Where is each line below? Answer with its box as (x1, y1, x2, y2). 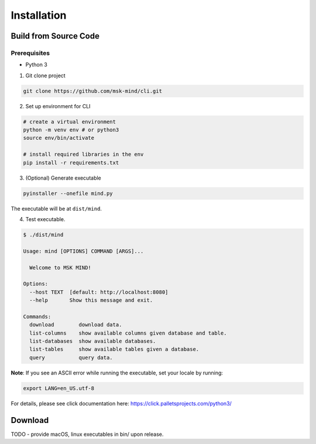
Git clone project (25, 72, 66, 79)
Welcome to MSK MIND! (29, 264, 92, 271)
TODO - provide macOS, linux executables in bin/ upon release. (11, 431, 164, 438)
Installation (11, 9, 67, 22)
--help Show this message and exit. (29, 297, 153, 304)
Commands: (23, 313, 51, 320)
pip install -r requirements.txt (23, 159, 119, 166)
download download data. (29, 322, 122, 328)
